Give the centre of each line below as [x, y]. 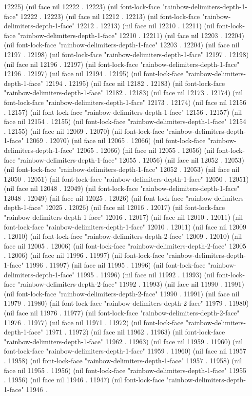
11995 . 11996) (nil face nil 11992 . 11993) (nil [145, 274]
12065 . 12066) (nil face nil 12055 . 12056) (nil [145, 150]
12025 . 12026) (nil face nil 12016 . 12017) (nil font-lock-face [135, 207]
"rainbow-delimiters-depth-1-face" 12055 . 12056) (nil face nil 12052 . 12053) [131, 159]
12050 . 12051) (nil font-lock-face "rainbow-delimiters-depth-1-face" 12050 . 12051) [126, 178]
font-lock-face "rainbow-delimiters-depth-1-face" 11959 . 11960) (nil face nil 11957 [125, 351]
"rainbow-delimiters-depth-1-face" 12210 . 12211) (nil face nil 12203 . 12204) [131, 35]
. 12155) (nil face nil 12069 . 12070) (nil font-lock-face [84, 131]
